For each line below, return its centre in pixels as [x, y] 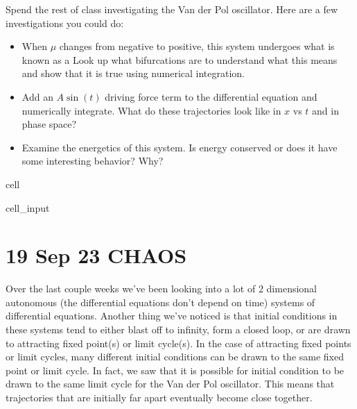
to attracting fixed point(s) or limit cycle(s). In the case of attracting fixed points [178, 343]
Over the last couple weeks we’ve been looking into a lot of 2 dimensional [162, 289]
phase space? [49, 124]
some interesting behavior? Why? [93, 161]
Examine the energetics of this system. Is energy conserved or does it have [180, 147]
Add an [37, 96]
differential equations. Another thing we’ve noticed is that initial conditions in [172, 316]
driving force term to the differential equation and [211, 96]
